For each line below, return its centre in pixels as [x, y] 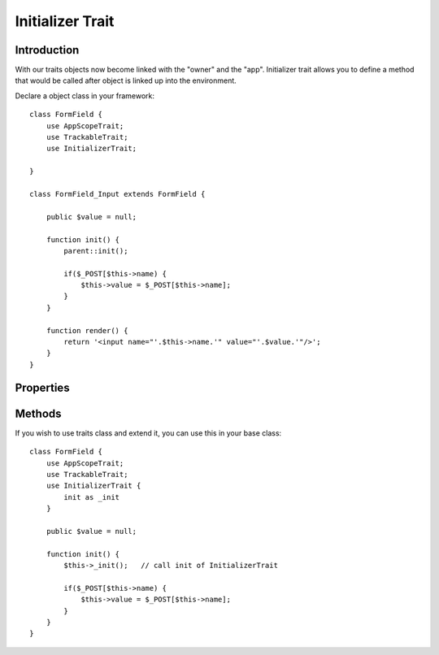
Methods [38, 413]
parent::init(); [96, 251]
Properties [42, 387]
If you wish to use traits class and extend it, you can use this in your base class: [148, 433]
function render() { [87, 330]
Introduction [47, 50]
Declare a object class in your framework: [85, 95]
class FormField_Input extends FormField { [117, 194]
